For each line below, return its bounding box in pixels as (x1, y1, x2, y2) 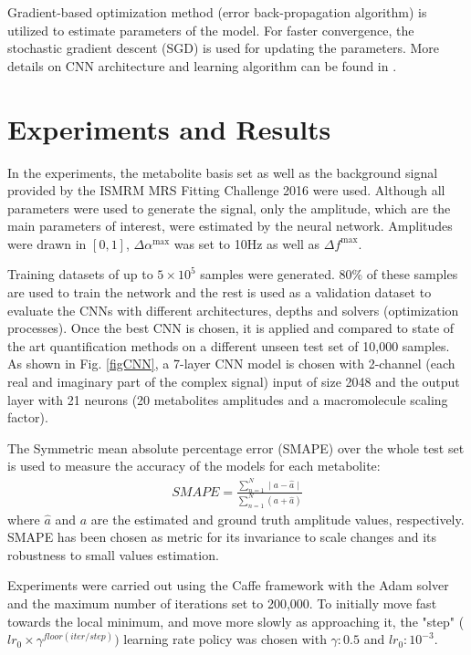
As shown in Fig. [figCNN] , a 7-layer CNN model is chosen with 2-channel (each (7, 354, 455, 373)
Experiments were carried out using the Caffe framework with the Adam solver (7, 576, 449, 595)
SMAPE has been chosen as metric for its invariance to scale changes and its (7, 527, 436, 546)
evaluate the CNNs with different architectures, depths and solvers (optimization (7, 300, 459, 319)
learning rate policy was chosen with (123, 629, 327, 649)
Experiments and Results (7, 109, 331, 147)
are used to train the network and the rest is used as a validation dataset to (7, 283, 432, 302)
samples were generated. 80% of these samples (200, 265, 458, 284)
